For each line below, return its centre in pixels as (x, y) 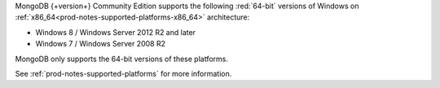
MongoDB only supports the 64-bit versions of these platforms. (121, 59)
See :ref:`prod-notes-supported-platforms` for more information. (123, 73)
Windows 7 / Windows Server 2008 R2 (101, 44)
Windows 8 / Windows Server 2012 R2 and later (115, 32)
